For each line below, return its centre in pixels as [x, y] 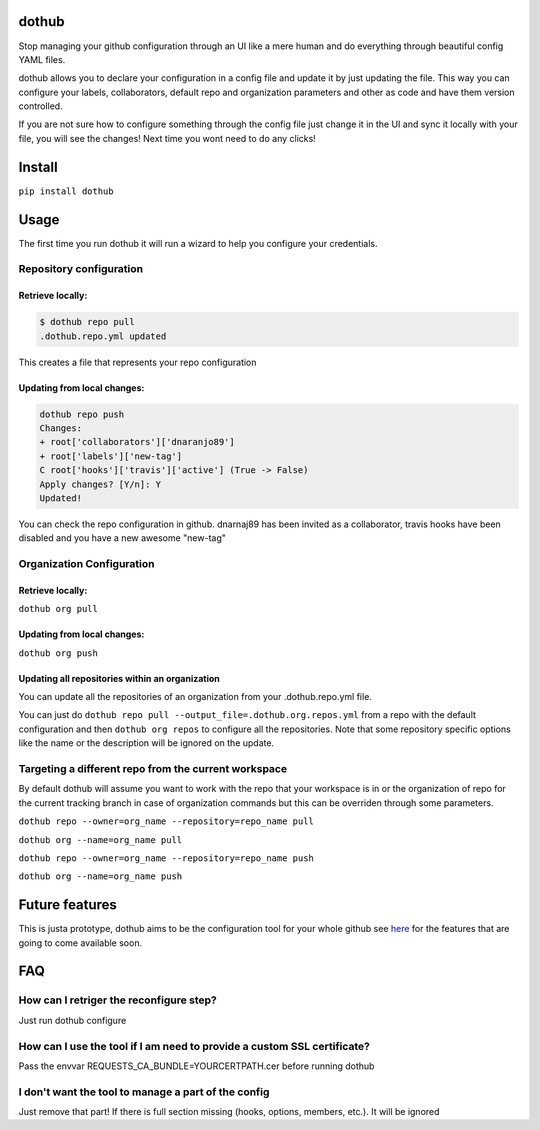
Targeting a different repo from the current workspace [153, 768]
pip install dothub [66, 191]
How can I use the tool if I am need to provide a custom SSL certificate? [194, 1046]
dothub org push [58, 653]
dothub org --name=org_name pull [100, 839]
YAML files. [42, 59]
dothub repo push [82, 414]
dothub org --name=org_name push [100, 876]
